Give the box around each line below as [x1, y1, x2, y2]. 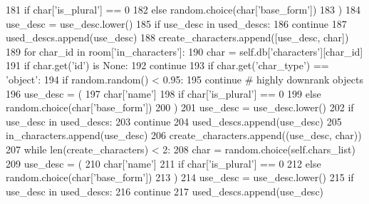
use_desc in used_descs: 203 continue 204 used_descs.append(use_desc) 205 [6, 113, 342, 128]
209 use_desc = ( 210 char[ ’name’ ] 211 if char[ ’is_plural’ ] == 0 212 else [6, 155, 321, 170]
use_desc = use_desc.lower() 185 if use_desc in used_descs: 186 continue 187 [6, 16, 347, 31]
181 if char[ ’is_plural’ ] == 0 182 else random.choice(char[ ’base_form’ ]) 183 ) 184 [6, 2, 360, 16]
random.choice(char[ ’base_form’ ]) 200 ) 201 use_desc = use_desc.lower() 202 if [6, 100, 354, 115]
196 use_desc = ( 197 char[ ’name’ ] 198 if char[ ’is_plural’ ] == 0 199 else [6, 86, 321, 101]
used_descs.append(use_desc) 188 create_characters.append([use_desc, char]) [6, 30, 349, 45]
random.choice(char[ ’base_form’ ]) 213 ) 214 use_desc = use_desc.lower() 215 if [6, 170, 354, 185]
